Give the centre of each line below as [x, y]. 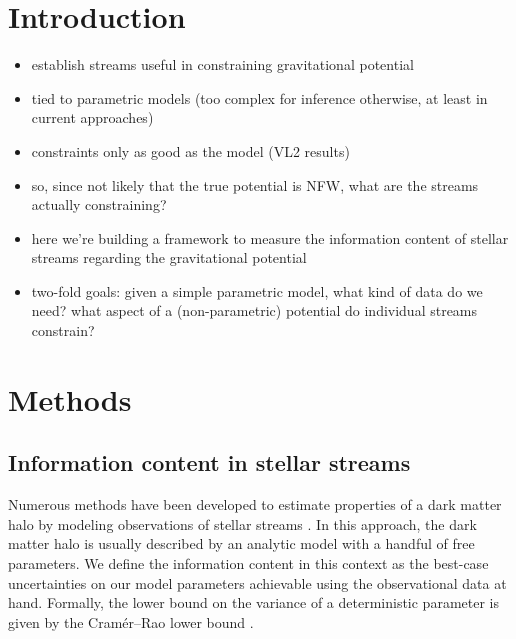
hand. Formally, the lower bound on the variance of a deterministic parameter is [253, 602]
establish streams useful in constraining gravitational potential [222, 64]
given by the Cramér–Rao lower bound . [131, 621]
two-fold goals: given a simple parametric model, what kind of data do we [257, 290]
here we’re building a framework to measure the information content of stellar [270, 237]
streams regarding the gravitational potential [169, 257]
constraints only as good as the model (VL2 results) [190, 150]
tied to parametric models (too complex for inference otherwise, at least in [259, 97]
